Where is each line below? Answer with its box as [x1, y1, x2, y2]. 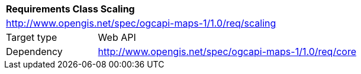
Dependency [6, 46, 63, 57]
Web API [98, 31, 136, 43]
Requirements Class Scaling [6, 3, 135, 15]
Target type [6, 31, 57, 43]
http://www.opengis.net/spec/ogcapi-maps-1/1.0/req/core [98, 46, 356, 57]
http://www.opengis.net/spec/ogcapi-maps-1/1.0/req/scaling [6, 17, 276, 29]
